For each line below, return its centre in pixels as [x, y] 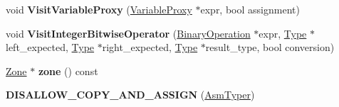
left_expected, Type [50, 47]
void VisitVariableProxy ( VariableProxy [99, 9]
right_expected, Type [150, 47]
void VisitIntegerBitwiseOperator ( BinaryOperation [128, 33]
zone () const [68, 71]
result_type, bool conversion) [270, 47]
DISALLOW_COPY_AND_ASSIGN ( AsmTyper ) [130, 95]
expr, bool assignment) [250, 9]
